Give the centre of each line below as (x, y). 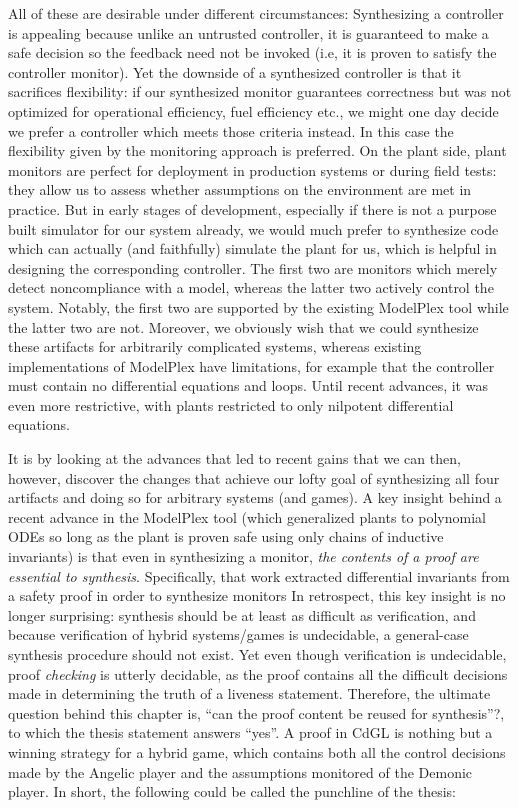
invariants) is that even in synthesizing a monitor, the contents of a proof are (243, 556)
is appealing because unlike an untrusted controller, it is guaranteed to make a (248, 32)
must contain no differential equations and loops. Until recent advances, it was (248, 385)
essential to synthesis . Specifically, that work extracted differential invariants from (259, 575)
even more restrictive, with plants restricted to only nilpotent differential (231, 404)
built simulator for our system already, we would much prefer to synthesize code (253, 228)
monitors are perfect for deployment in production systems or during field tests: (252, 169)
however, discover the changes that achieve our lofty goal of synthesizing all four (254, 477)
